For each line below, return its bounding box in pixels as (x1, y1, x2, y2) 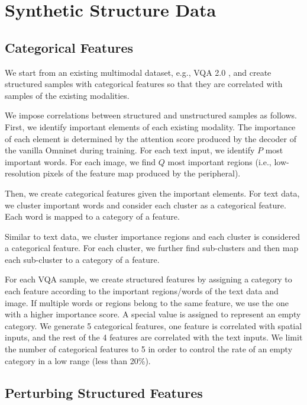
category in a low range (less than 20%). (5, 354, 151, 367)
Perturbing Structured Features (5, 383, 203, 401)
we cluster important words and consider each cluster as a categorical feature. (5, 198, 286, 211)
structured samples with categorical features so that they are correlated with (5, 78, 283, 90)
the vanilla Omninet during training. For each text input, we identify (5, 144, 255, 156)
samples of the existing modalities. (5, 89, 130, 101)
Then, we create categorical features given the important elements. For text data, (5, 187, 300, 199)
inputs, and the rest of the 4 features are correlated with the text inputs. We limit (5, 331, 303, 343)
